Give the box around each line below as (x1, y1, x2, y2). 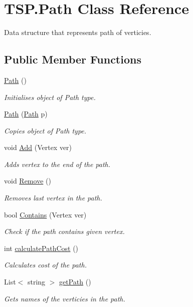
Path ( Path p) (4, 108, 48, 119)
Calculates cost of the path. (4, 259, 87, 270)
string (27, 276, 46, 287)
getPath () (59, 276, 91, 287)
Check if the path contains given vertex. (4, 226, 125, 236)
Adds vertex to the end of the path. (4, 158, 111, 169)
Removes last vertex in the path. (4, 192, 102, 203)
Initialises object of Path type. (4, 91, 96, 102)
